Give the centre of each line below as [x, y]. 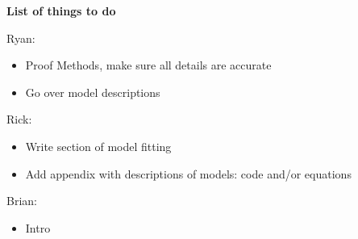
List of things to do [61, 10]
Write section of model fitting [98, 146]
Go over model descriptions [93, 92]
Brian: [22, 201]
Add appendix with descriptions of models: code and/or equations [188, 173]
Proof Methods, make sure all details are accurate [148, 65]
